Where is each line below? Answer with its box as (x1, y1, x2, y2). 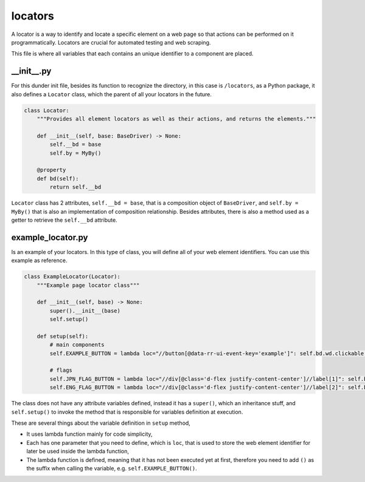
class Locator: (24, 107, 69, 114)
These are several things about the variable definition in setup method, (11, 419, 191, 427)
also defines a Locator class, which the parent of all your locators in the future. (11, 90, 212, 97)
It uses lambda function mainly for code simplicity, (26, 430, 153, 438)
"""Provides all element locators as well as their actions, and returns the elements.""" (36, 116, 316, 122)
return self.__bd (49, 183, 102, 191)
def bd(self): (36, 175, 79, 182)
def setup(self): (36, 333, 89, 339)
